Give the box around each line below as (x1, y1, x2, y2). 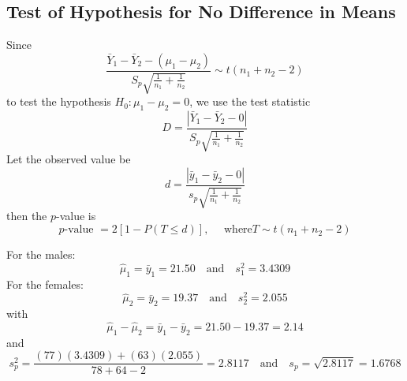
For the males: (6, 246, 76, 263)
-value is (56, 207, 96, 224)
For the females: (6, 275, 84, 292)
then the (6, 207, 47, 224)
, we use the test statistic (189, 93, 311, 110)
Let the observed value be (6, 151, 131, 167)
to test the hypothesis (6, 93, 111, 110)
